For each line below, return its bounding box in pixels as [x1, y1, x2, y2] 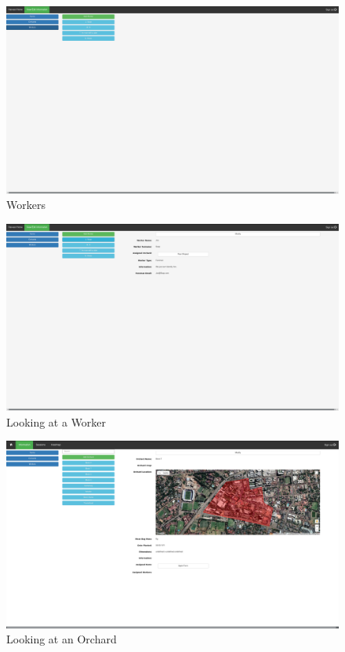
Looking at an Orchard [6, 631, 117, 647]
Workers [6, 196, 45, 213]
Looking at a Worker [6, 413, 107, 430]
